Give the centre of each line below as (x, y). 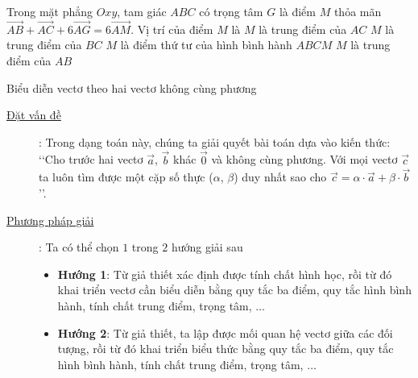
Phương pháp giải (50, 220)
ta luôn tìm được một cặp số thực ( (126, 177)
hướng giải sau (207, 247)
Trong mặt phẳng (50, 11)
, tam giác (142, 11)
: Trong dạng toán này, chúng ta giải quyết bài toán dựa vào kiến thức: (215, 141)
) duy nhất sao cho (280, 177)
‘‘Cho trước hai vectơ (91, 159)
